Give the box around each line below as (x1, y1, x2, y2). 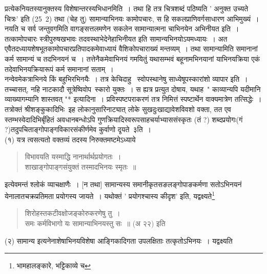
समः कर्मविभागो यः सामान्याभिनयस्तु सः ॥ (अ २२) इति (25, 217, 166, 228)
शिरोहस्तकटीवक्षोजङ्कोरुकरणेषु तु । (25, 208, 120, 218)
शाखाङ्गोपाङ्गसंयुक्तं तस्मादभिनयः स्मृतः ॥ (25, 161, 136, 172)
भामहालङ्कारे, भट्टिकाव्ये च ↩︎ (16, 260, 91, 271)
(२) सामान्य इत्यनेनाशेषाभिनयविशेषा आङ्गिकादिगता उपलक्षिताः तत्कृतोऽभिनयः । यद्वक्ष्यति (5, 235, 233, 246)
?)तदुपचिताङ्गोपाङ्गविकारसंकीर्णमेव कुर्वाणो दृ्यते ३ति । (5, 124, 152, 135)
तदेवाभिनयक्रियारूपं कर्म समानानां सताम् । (5, 63, 114, 74)
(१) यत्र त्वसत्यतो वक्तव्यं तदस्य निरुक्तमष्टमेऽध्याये (5, 134, 136, 144)
